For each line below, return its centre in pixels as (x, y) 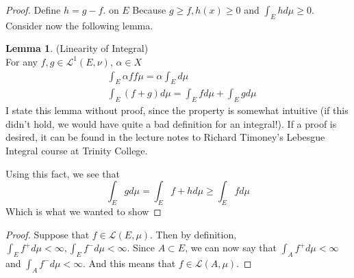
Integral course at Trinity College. (77, 151)
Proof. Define (33, 10)
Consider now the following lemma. (79, 25)
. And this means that (129, 263)
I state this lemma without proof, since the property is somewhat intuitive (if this (177, 110)
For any (22, 61)
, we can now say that (231, 248)
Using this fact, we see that (63, 173)
